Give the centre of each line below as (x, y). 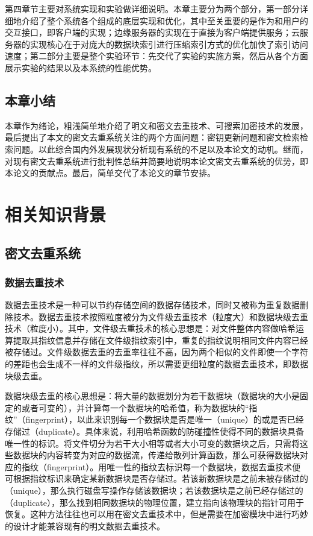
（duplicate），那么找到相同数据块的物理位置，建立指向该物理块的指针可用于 (155, 502)
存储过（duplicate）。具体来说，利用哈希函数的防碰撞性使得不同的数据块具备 (155, 431)
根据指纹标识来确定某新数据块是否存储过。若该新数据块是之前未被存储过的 (160, 478)
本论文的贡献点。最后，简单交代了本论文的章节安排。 (110, 173)
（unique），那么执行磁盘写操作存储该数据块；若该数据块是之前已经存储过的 (154, 490)
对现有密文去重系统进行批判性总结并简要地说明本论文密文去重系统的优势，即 (156, 161)
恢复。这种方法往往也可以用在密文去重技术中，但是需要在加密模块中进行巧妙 (156, 514)
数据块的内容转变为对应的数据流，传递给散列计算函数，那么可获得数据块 (156, 455)
